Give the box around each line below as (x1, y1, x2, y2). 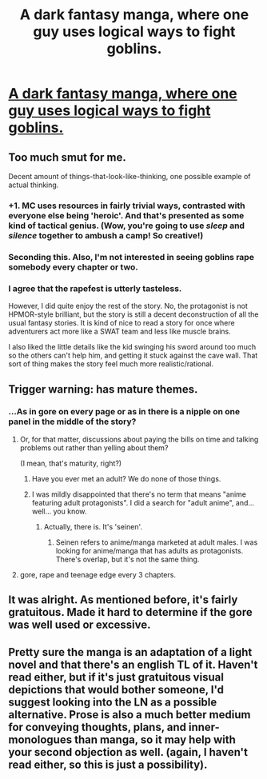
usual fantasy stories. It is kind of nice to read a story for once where (8, 318, 235, 328)
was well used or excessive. (8, 618, 151, 632)
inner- (188, 720, 220, 733)
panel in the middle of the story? (8, 416, 137, 427)
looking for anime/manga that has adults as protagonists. (55, 545, 244, 555)
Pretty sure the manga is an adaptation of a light (8, 645, 253, 659)
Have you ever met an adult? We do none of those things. (31, 473, 221, 483)
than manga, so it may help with (74, 733, 236, 746)
